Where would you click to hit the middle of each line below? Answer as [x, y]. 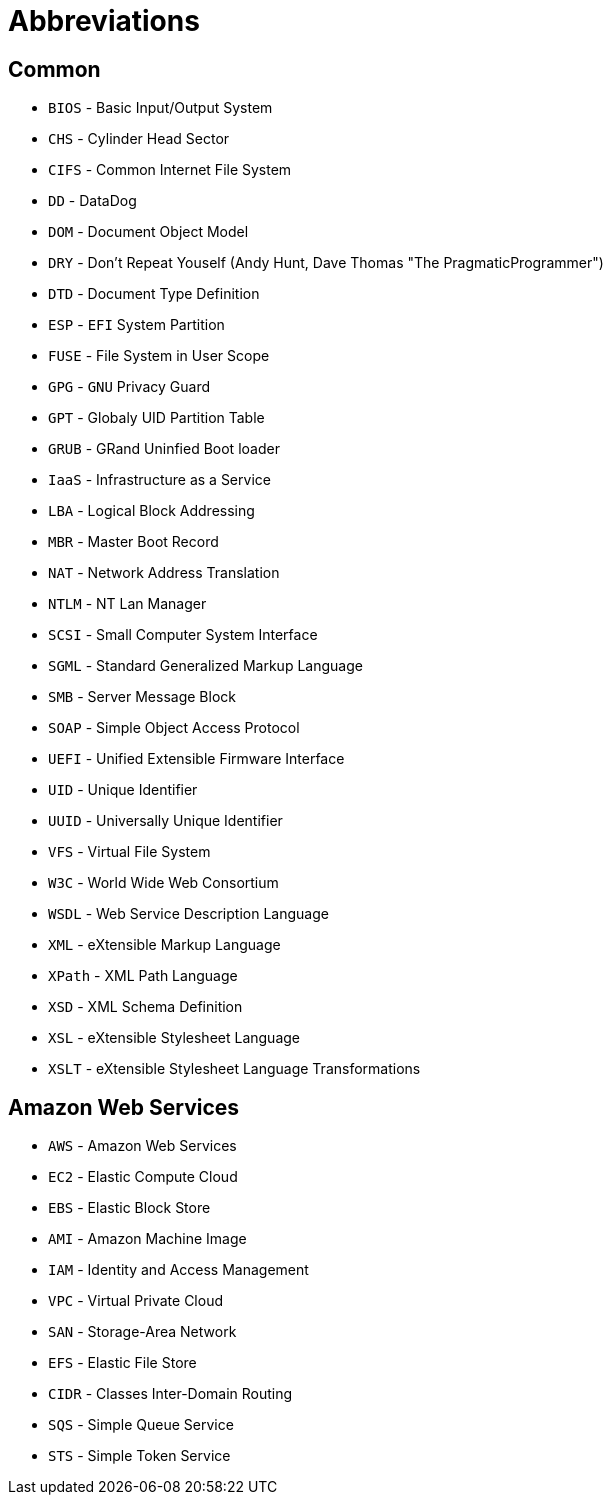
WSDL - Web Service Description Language [188, 914]
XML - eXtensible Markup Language [164, 945]
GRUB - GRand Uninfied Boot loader [164, 449]
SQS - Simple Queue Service [141, 1425]
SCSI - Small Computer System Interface [183, 635]
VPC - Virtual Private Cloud [136, 1301]
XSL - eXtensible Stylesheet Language [174, 1038]
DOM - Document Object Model [148, 232]
